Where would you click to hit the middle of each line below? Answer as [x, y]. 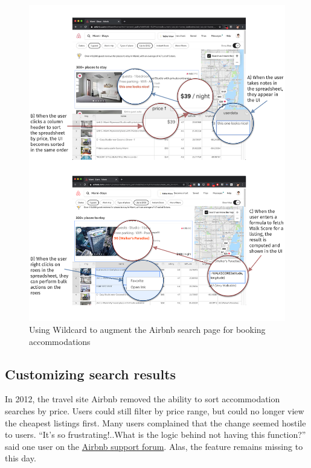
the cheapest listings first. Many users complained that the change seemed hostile [155, 422]
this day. [21, 458]
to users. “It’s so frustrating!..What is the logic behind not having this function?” [155, 435]
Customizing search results [91, 374]
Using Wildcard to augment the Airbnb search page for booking [147, 329]
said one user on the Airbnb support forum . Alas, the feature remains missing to [154, 446]
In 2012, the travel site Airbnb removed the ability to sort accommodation [143, 399]
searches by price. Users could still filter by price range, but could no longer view [155, 410]
